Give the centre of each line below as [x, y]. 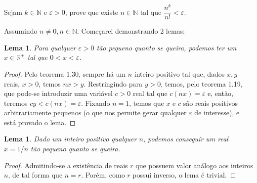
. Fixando [95, 103]
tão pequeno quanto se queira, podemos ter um [167, 47]
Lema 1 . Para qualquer [40, 47]
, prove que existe [91, 12]
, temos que [147, 103]
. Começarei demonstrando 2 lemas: [131, 31]
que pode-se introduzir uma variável [58, 93]
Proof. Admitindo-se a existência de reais [66, 165]
